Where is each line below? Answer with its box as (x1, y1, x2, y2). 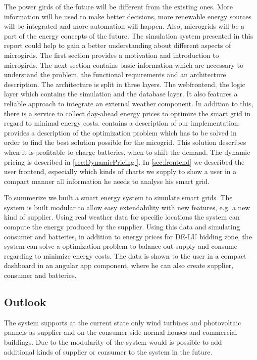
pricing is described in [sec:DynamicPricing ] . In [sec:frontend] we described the (4, 156, 245, 167)
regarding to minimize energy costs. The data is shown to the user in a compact (4, 250, 247, 261)
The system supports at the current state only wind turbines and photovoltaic (4, 317, 241, 327)
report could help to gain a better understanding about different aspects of (4, 40, 231, 50)
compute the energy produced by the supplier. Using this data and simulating (4, 222, 240, 232)
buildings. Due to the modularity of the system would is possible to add (4, 337, 222, 347)
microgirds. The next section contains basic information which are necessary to (4, 59, 244, 70)
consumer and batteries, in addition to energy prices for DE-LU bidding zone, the (4, 231, 252, 241)
